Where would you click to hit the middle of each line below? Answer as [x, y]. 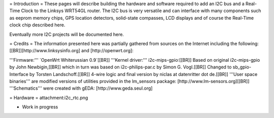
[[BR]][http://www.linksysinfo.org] [45, 51]
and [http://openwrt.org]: [108, 51]
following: [248, 44]
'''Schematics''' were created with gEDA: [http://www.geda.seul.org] [81, 88]
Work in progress [40, 107]
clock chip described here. [37, 25]
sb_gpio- [242, 67]
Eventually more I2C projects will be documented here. [67, 34]
